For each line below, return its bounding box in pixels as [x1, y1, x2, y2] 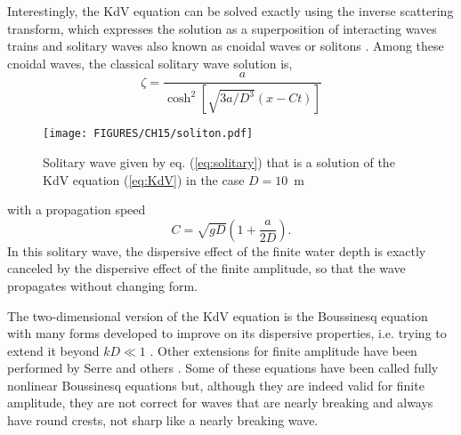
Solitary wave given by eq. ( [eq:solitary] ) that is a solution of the [43, 152, 395, 171]
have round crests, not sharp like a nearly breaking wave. [7, 411, 319, 430]
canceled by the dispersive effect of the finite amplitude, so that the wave [7, 259, 406, 278]
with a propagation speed [7, 200, 146, 219]
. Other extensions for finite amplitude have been [150, 341, 417, 359]
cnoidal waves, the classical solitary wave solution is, [7, 53, 293, 72]
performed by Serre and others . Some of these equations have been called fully [7, 358, 439, 377]
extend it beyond [7, 341, 100, 359]
